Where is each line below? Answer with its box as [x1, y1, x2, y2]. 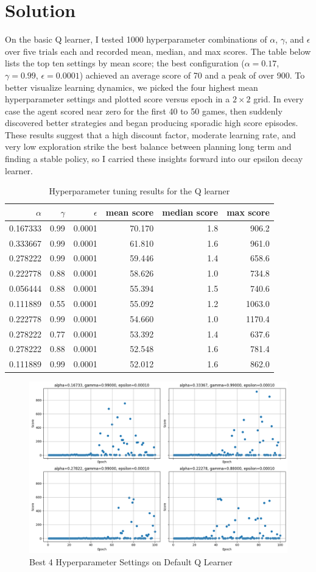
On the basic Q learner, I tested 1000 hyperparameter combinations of [5, 33, 267, 46]
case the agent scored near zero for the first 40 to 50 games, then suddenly [5, 104, 283, 117]
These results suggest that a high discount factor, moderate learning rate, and [5, 128, 296, 141]
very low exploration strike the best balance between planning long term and [5, 140, 292, 153]
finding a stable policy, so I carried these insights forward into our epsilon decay [5, 152, 303, 165]
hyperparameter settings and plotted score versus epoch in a [5, 93, 230, 105]
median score [162, 205, 219, 218]
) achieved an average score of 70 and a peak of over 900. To [79, 68, 305, 81]
